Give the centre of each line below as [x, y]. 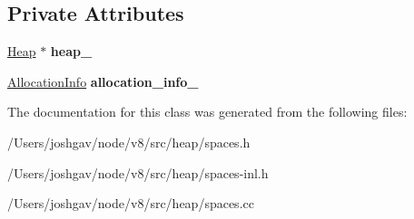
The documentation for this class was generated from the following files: [207, 112]
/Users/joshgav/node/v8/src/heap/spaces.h [129, 142]
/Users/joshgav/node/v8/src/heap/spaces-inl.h [138, 172]
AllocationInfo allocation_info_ [103, 81]
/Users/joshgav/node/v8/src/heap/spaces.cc [131, 203]
